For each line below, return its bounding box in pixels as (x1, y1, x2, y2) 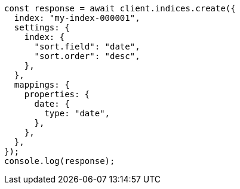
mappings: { (14, 80, 70, 89)
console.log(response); (4, 156, 115, 166)
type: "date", (44, 109, 110, 118)
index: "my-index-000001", (14, 13, 140, 23)
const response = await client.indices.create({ (4, 4, 236, 13)
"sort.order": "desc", (34, 51, 140, 61)
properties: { (24, 89, 90, 99)
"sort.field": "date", (34, 42, 140, 51)
